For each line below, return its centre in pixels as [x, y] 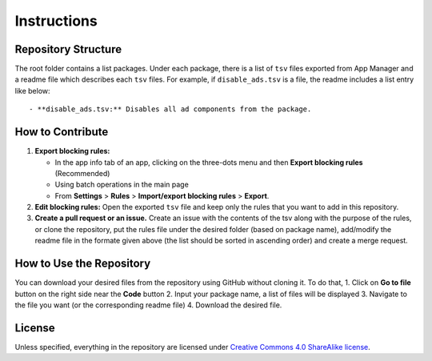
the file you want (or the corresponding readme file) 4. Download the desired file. [148, 305]
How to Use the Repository [83, 264]
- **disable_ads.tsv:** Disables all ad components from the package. [170, 109]
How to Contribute [62, 132]
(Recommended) [82, 173]
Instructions [56, 21]
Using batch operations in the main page [122, 185]
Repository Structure [68, 49]
